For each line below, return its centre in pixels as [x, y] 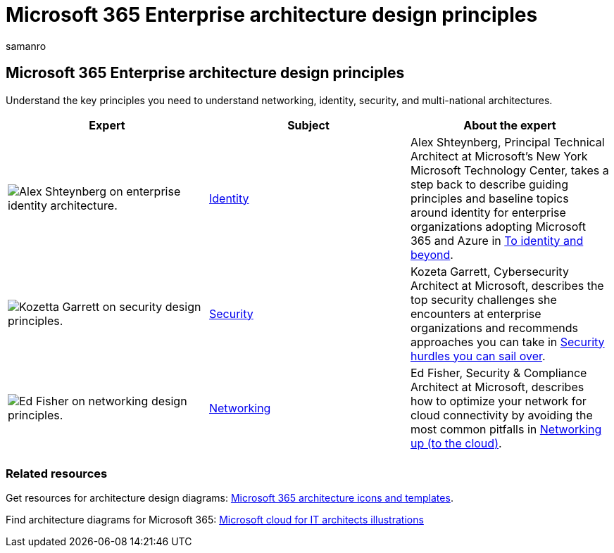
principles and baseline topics [489, 198]
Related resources [57, 473]
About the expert [510, 125]
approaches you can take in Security [507, 342]
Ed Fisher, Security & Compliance [499, 373]
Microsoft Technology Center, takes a [509, 170]
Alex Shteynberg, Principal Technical [507, 142]
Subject [308, 125]
